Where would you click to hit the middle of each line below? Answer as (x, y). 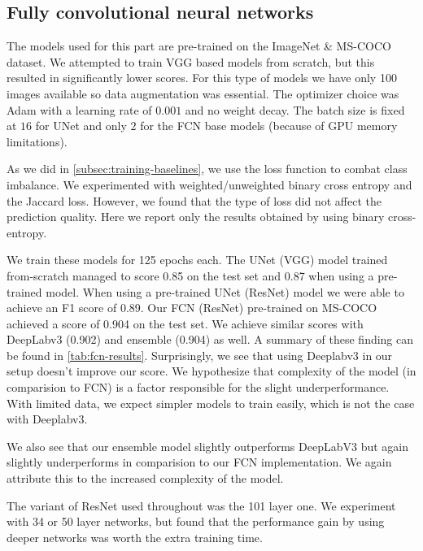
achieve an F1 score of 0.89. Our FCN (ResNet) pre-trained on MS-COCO (192, 308)
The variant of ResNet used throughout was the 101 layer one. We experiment (201, 505)
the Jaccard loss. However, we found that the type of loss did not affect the (194, 200)
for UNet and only (81, 126)
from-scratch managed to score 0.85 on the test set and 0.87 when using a (190, 275)
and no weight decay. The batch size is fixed (295, 109)
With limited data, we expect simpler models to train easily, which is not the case (211, 403)
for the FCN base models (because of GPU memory (269, 126)
